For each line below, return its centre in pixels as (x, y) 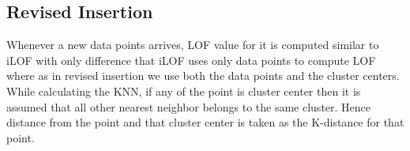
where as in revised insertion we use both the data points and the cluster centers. (203, 75)
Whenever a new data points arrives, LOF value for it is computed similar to (193, 45)
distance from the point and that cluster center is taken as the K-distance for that (205, 122)
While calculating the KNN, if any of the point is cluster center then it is (184, 91)
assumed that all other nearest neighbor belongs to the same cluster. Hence (189, 106)
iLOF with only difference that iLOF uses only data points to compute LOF (191, 60)
